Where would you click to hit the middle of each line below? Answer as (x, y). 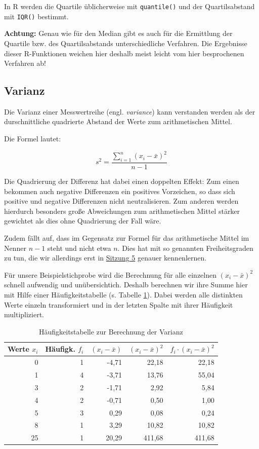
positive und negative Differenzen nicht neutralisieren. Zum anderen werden (121, 201)
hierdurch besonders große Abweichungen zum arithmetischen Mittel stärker (122, 211)
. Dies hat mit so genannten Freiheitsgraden (185, 248)
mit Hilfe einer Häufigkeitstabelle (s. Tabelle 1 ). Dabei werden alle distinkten (123, 294)
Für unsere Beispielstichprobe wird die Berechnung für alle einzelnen (110, 274)
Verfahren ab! (25, 63)
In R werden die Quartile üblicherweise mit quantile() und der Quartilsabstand (129, 6)
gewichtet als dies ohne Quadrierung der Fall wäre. (83, 221)
